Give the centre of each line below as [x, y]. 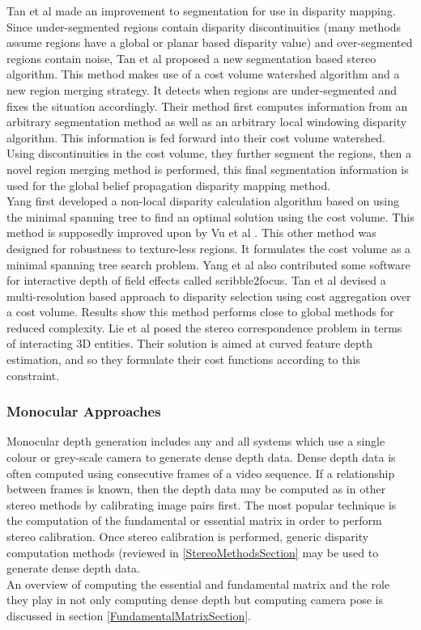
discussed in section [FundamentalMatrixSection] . [129, 615]
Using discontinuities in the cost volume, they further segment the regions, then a [209, 153]
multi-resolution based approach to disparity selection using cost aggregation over [209, 296]
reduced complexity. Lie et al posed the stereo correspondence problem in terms [204, 327]
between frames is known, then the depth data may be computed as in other [196, 489]
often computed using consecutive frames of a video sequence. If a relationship [201, 473]
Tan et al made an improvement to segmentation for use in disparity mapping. [201, 11]
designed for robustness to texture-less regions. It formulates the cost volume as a [209, 248]
